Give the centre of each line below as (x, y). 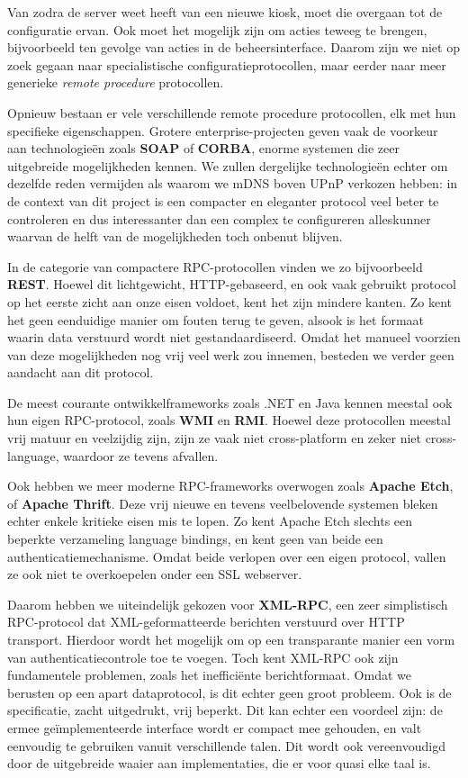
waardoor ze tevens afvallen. (141, 455)
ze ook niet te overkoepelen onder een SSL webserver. (155, 574)
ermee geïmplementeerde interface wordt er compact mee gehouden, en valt (215, 727)
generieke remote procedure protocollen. (116, 82)
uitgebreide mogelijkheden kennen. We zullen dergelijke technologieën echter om (228, 165)
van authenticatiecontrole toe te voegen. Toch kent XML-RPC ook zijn (203, 657)
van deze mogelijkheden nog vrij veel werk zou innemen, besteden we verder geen (231, 354)
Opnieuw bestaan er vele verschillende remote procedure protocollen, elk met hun (232, 112)
